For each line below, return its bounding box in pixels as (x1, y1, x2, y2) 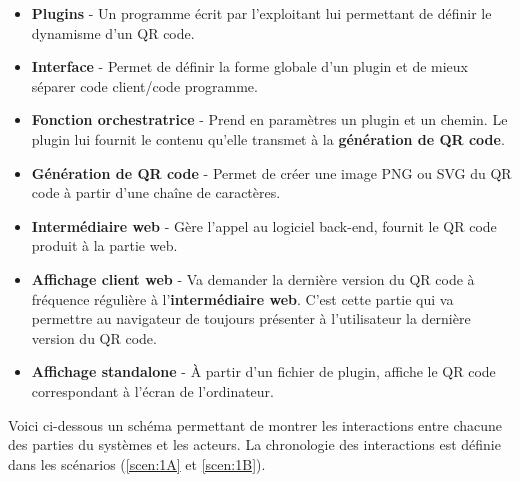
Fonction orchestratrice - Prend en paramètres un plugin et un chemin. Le (31, 109, 508, 130)
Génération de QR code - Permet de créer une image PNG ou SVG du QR (31, 162, 512, 183)
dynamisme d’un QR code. (31, 22, 195, 43)
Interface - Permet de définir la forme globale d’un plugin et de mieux (31, 56, 468, 77)
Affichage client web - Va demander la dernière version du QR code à (31, 268, 475, 289)
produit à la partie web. (31, 235, 178, 256)
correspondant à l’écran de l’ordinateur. (31, 380, 274, 401)
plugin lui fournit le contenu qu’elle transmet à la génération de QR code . (31, 128, 505, 149)
